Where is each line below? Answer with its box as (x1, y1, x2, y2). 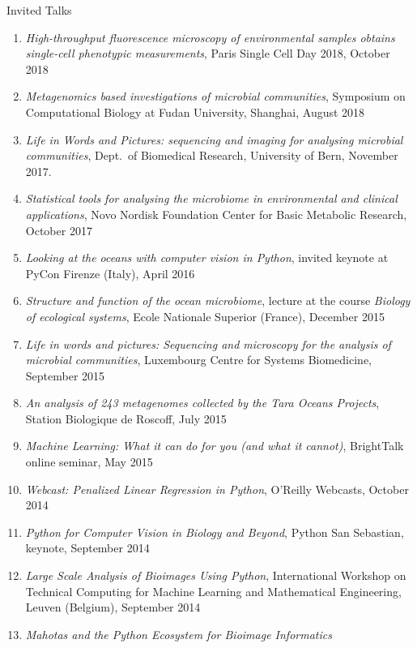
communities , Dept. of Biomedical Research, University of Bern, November (25, 147, 398, 164)
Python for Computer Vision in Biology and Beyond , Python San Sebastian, (25, 523, 404, 540)
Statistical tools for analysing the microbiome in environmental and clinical (25, 190, 398, 207)
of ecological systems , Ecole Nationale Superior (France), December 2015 (25, 307, 385, 324)
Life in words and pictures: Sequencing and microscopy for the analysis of (25, 335, 391, 352)
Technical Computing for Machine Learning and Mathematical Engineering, (25, 582, 402, 599)
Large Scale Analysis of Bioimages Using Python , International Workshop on (25, 567, 406, 584)
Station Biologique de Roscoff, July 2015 (25, 410, 227, 427)
